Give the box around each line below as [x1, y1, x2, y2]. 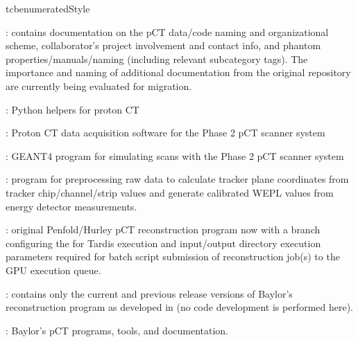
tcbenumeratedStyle [6, 1, 90, 15]
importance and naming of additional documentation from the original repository [6, 65, 351, 80]
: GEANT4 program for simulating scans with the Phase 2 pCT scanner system [6, 148, 344, 163]
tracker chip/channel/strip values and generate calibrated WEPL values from [6, 185, 334, 199]
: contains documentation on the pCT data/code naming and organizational [6, 24, 329, 39]
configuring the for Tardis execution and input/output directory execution [6, 235, 321, 250]
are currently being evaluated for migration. [6, 78, 192, 93]
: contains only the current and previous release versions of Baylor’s [6, 286, 293, 300]
